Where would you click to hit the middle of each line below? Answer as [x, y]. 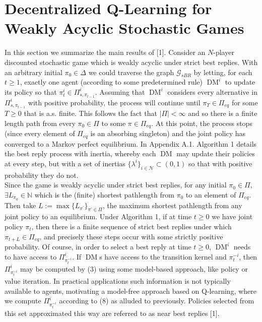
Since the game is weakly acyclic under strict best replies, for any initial [116, 185]
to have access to [31, 256]
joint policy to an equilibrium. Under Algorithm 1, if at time [98, 216]
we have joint [232, 216]
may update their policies [216, 153]
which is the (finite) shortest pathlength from [104, 194]
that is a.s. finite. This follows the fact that [90, 113]
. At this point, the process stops [202, 123]
